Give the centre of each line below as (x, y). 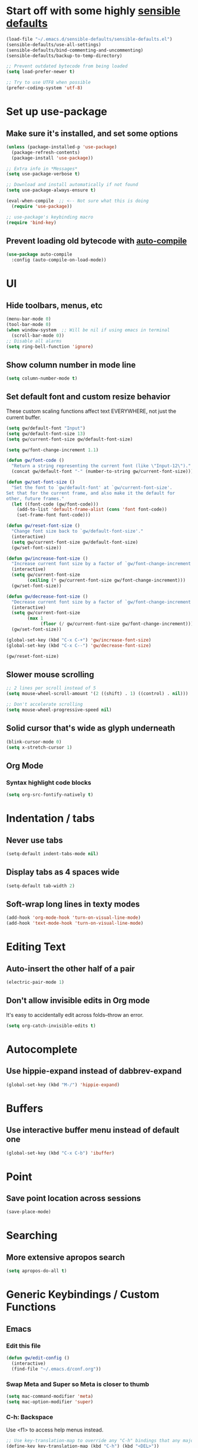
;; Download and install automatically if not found (72, 185)
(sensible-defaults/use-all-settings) (54, 45)
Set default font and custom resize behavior (88, 397)
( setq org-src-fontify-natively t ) (50, 795)
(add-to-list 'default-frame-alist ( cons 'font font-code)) (92, 510)
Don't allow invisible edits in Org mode (78, 1001)
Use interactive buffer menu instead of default (93, 1130)
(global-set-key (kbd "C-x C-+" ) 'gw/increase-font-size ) (79, 640)
